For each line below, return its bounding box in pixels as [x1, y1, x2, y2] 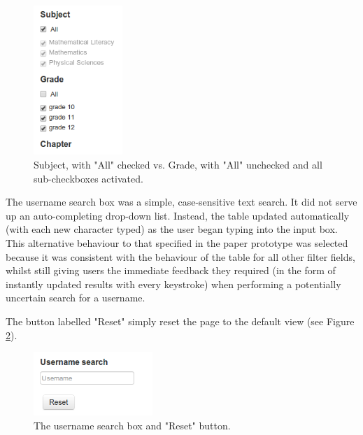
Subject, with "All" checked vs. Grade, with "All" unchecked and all [34, 157, 322, 172]
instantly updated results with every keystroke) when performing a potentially [6, 276, 341, 291]
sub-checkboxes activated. [34, 171, 143, 185]
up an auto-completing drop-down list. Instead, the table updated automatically [6, 208, 350, 222]
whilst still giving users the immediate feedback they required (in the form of [6, 263, 336, 278]
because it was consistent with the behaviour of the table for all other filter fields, [6, 249, 355, 264]
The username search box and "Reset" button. [34, 418, 231, 432]
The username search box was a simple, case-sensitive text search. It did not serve [6, 194, 357, 209]
